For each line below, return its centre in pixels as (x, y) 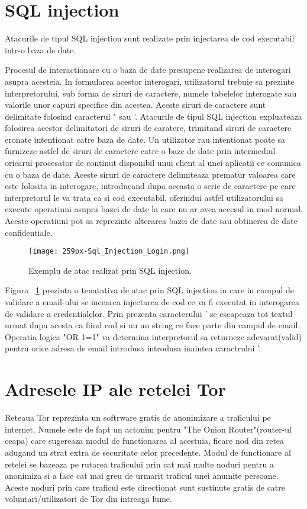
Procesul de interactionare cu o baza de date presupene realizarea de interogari (148, 70)
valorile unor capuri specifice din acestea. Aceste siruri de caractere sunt (135, 105)
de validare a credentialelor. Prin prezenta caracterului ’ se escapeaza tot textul (149, 313)
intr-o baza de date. (41, 49)
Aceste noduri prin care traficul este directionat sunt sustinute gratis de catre (145, 487)
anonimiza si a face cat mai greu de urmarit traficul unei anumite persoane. (142, 476)
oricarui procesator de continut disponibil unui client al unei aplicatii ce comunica (153, 163)
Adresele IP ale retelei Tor (115, 389)
